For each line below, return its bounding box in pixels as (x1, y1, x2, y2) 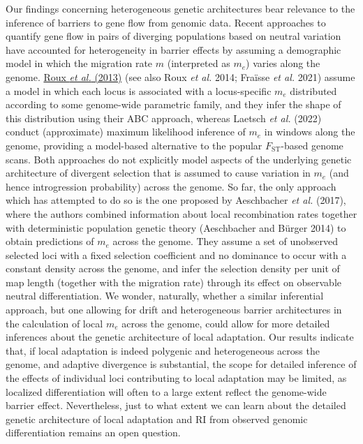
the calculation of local (6, 316, 103, 330)
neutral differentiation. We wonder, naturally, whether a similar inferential (6, 288, 324, 303)
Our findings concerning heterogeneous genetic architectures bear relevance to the (6, 1, 355, 15)
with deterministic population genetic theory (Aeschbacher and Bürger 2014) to (6, 220, 346, 235)
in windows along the (264, 124, 355, 139)
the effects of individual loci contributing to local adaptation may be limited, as (6, 371, 347, 385)
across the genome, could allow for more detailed (121, 316, 330, 330)
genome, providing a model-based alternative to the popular (6, 138, 262, 152)
